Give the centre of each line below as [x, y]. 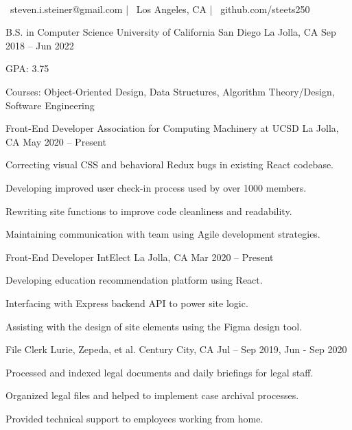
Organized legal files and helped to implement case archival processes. [152, 395]
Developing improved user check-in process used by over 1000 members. [156, 187]
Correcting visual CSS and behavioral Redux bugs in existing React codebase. [169, 165]
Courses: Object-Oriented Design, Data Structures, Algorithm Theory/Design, [170, 91]
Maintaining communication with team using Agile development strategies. [163, 234]
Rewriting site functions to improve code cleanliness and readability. [149, 211]
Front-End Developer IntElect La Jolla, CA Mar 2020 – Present [140, 257]
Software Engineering [50, 105]
